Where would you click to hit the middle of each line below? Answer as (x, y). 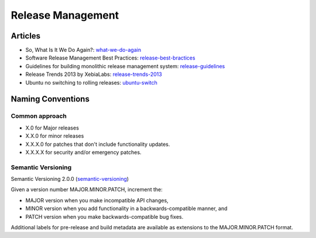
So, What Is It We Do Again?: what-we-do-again (83, 50)
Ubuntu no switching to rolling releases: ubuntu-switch (92, 82)
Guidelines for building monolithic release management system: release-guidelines (125, 66)
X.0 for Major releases (52, 128)
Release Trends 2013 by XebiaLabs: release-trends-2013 (94, 74)
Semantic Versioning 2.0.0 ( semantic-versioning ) (70, 179)
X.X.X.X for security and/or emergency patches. (83, 152)
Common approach (39, 116)
